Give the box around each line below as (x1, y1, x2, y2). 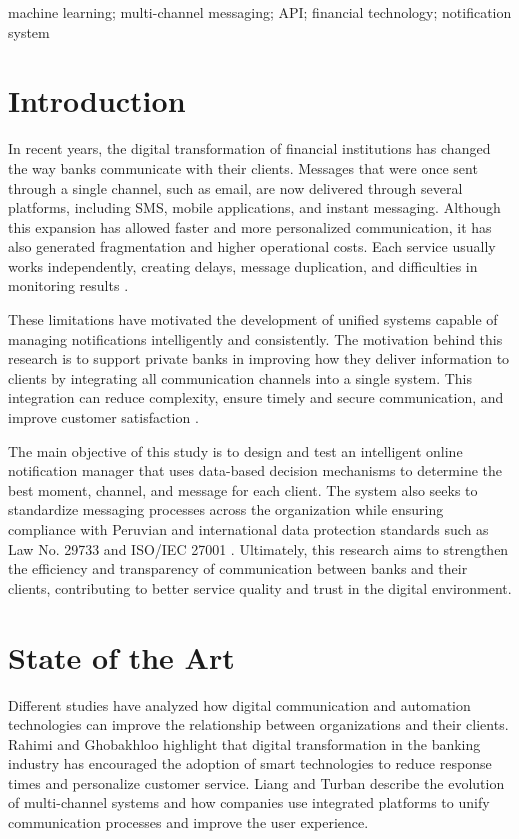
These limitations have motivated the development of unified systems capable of (8, 309, 498, 330)
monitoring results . (8, 275, 129, 296)
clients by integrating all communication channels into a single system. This (8, 367, 473, 388)
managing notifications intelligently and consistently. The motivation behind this (8, 328, 503, 349)
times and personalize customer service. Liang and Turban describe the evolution (8, 772, 505, 793)
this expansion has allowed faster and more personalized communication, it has (8, 216, 492, 237)
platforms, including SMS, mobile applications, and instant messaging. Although (8, 197, 501, 218)
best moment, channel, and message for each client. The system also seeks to (8, 479, 478, 500)
